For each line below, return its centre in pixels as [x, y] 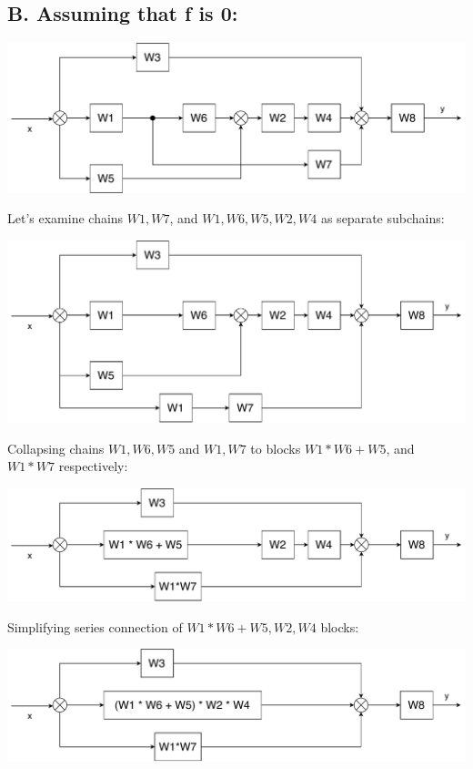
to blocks [276, 448]
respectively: [93, 466]
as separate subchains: [382, 218]
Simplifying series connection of [95, 626]
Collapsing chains [56, 448]
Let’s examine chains [65, 218]
